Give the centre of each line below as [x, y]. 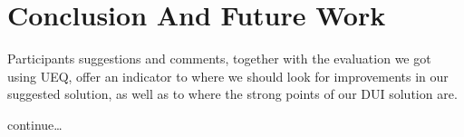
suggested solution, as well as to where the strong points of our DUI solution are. [232, 94]
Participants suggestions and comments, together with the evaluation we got [219, 59]
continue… [35, 124]
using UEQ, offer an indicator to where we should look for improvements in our [228, 76]
